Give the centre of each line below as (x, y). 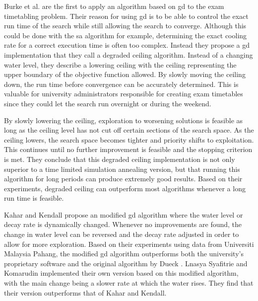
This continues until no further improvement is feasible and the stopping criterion (128, 149)
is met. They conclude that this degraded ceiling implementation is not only (120, 159)
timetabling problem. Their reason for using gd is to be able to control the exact (126, 16)
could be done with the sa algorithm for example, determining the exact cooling (126, 35)
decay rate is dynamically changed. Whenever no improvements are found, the (123, 224)
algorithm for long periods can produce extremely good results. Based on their (123, 179)
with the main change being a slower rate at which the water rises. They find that (129, 283)
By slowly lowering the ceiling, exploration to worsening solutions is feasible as (124, 120)
